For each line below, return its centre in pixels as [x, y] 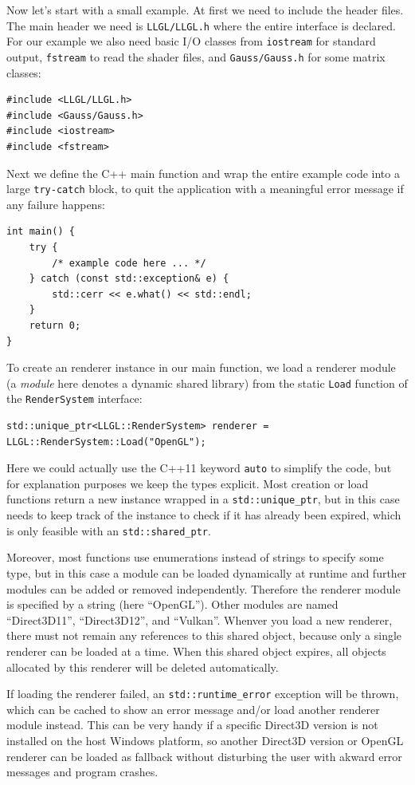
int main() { [41, 232]
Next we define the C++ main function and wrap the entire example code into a [203, 173]
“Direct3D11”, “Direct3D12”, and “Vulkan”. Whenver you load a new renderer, [200, 619]
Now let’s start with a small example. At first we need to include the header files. [205, 10]
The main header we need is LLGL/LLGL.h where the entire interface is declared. [201, 25]
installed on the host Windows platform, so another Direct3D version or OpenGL [205, 740]
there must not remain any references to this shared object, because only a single [204, 635]
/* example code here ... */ [129, 263]
